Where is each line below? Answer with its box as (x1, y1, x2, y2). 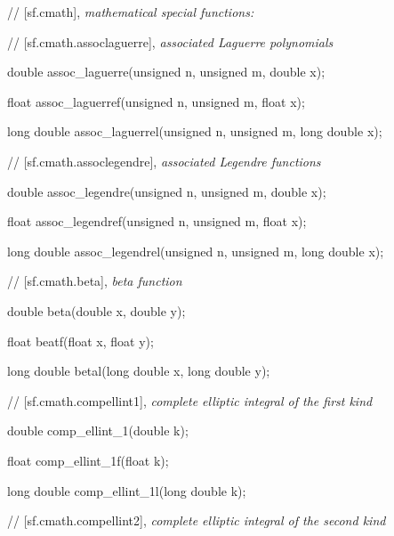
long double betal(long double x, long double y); (7, 361, 270, 380)
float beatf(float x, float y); (7, 331, 154, 350)
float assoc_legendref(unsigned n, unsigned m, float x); (7, 212, 307, 231)
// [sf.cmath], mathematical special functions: (7, 3, 254, 20)
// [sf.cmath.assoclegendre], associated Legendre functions (7, 151, 321, 170)
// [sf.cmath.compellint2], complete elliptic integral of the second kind (7, 511, 386, 530)
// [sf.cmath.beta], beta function (7, 272, 182, 290)
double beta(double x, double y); (7, 301, 186, 320)
